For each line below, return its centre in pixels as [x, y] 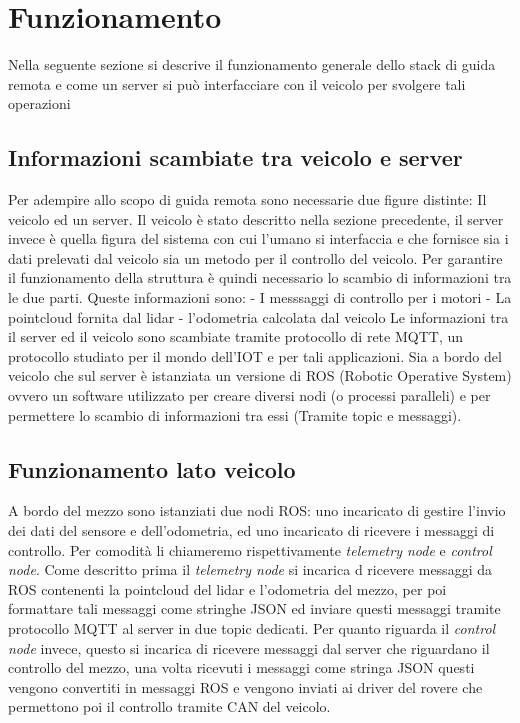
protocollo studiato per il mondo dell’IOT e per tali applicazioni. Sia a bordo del [255, 355]
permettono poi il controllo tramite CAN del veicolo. [169, 706]
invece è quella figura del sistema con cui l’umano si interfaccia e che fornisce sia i [258, 238]
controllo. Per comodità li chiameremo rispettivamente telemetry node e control [250, 549]
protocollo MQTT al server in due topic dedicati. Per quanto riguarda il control [252, 628]
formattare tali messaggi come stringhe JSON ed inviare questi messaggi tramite [254, 608]
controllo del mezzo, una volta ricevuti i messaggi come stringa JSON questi [241, 667]
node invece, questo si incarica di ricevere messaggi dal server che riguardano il [249, 647]
